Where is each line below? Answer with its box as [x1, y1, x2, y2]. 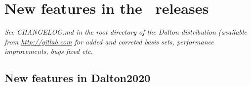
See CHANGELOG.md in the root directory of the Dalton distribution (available [4, 27, 247, 37]
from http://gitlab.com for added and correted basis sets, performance [4, 36, 214, 46]
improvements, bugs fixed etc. [4, 46, 93, 56]
